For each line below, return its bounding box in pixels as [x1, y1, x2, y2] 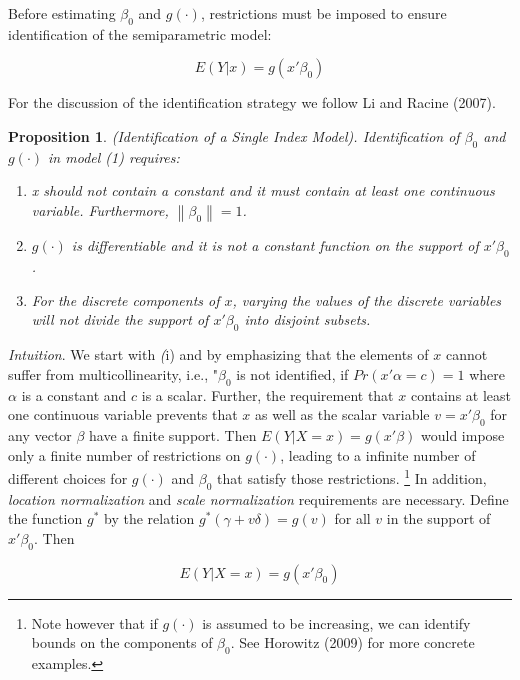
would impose [421, 424, 505, 445]
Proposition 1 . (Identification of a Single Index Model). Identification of [8, 125, 460, 146]
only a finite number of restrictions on [8, 444, 241, 465]
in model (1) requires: [48, 146, 180, 167]
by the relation [104, 508, 195, 529]
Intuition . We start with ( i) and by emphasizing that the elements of [8, 344, 429, 365]
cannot [445, 344, 488, 365]
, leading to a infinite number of [280, 444, 476, 465]
